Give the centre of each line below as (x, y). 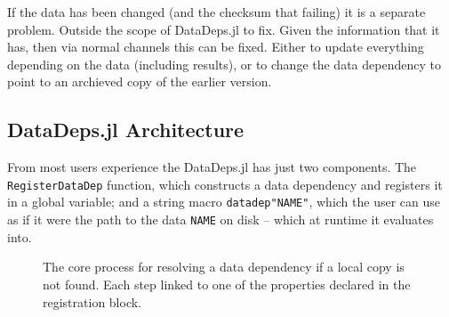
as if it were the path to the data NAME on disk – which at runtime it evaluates (220, 219)
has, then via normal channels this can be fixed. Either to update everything (216, 47)
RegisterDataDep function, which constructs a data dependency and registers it (225, 184)
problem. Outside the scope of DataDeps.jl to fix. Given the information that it (224, 29)
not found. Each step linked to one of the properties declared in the (227, 284)
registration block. (92, 301)
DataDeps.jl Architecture (126, 130)
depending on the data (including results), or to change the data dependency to (224, 64)
